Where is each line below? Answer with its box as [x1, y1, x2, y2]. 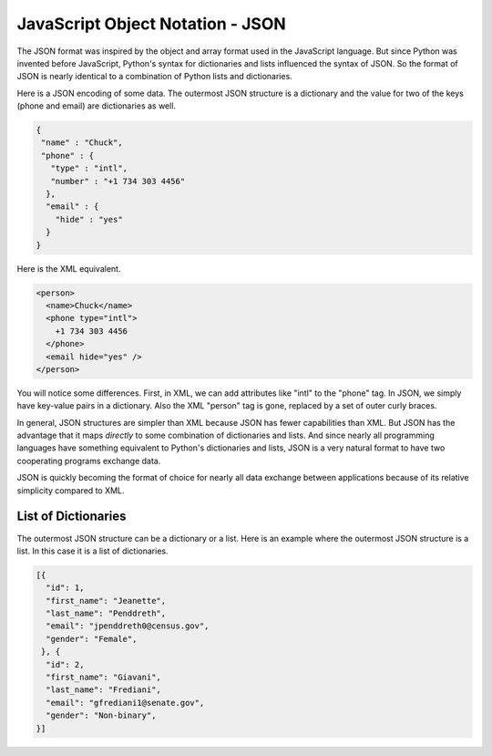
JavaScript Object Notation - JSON [16, 14, 286, 34]
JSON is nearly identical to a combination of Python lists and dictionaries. [16, 71, 293, 82]
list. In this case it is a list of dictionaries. [16, 545, 169, 556]
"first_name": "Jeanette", [46, 595, 167, 606]
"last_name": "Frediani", [46, 685, 161, 695]
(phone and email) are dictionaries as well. [16, 100, 177, 111]
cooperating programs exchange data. [16, 455, 161, 466]
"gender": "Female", [46, 634, 138, 644]
